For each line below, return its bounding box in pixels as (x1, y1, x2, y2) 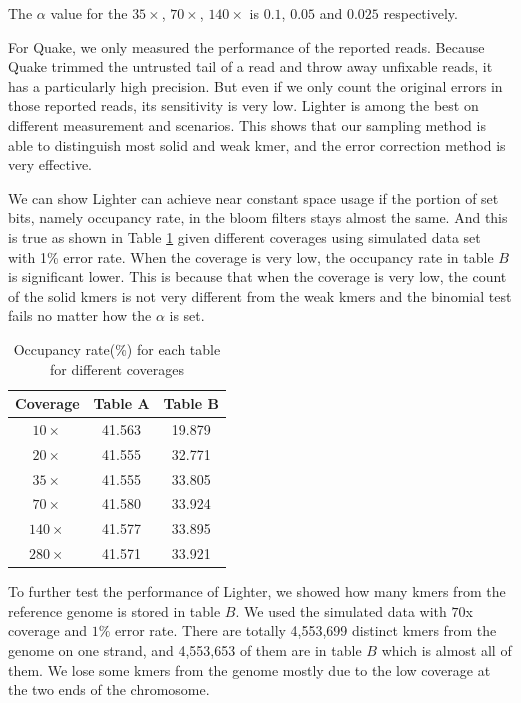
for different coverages (49, 358, 184, 379)
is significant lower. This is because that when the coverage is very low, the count (8, 266, 507, 287)
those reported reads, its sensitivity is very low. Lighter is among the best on (8, 95, 479, 116)
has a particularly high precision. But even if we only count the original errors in (8, 75, 503, 96)
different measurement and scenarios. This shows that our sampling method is (8, 114, 486, 135)
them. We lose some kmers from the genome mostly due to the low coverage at (8, 659, 491, 680)
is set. (169, 305, 205, 326)
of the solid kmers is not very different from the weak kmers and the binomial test (8, 285, 512, 306)
